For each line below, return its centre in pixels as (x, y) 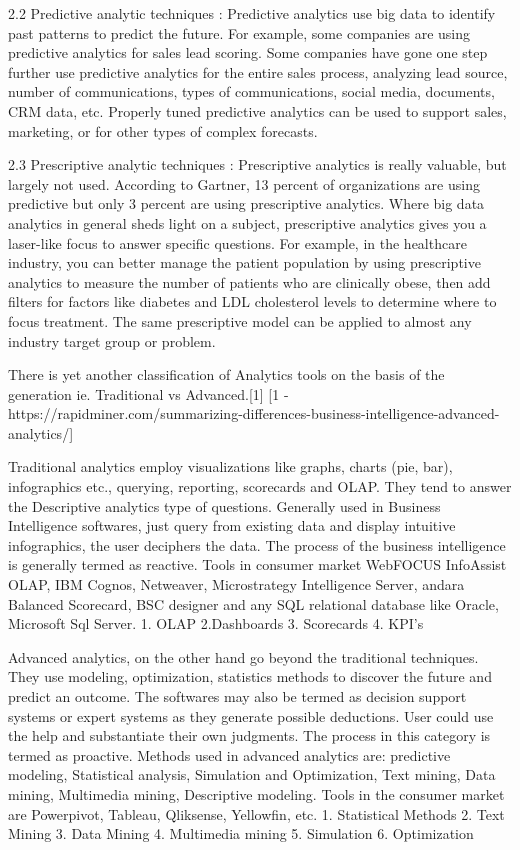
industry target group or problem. (112, 340)
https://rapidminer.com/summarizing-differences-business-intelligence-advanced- (254, 413)
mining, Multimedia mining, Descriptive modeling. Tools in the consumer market (256, 793)
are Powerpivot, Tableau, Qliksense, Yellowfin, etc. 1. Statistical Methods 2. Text (256, 813)
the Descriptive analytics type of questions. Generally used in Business (224, 505)
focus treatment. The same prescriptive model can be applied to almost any (240, 320)
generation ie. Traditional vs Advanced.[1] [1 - (148, 393)
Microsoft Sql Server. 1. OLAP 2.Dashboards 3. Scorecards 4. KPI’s (216, 623)
